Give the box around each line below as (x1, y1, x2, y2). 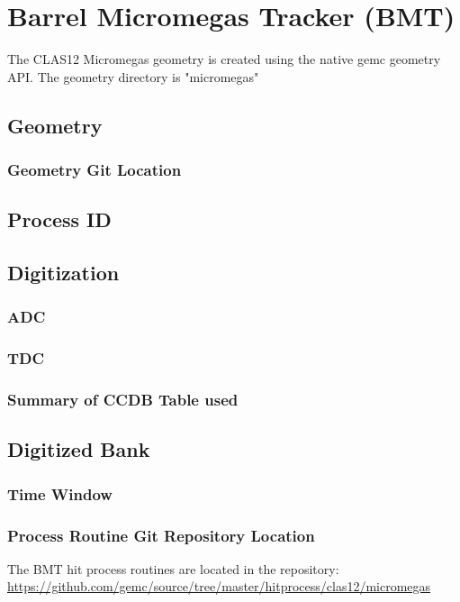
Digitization (7, 259, 120, 287)
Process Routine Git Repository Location (7, 524, 315, 546)
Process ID (7, 205, 112, 233)
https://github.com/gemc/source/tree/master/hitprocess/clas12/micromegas (7, 577, 431, 596)
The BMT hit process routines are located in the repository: (7, 559, 339, 578)
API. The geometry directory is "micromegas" (7, 67, 259, 86)
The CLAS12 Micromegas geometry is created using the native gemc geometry (7, 50, 441, 68)
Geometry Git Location (7, 159, 182, 181)
